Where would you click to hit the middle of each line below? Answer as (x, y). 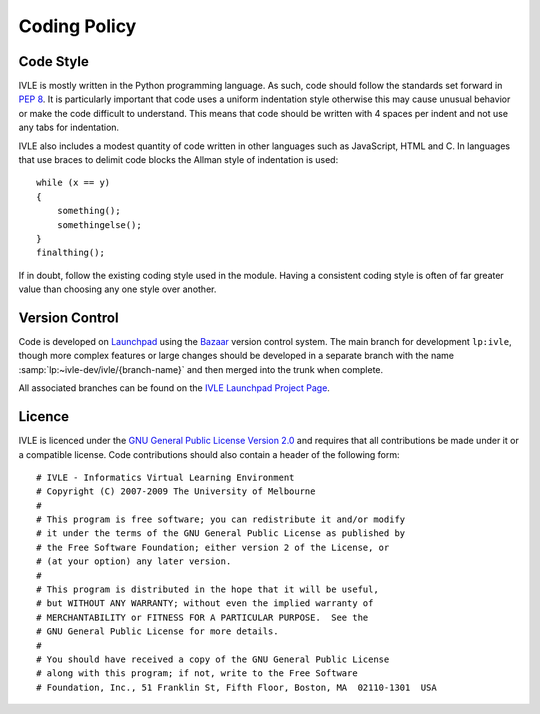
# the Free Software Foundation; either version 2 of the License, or (213, 547)
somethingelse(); (99, 224)
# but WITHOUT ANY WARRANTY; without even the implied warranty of (205, 603)
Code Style (53, 61)
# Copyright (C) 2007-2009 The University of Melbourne (176, 491)
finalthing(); (70, 253)
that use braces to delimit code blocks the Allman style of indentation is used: (178, 160)
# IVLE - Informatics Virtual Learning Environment (165, 477)
